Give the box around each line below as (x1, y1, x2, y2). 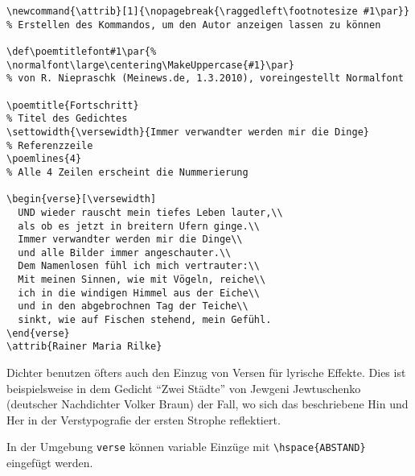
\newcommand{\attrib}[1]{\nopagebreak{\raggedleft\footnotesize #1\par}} (6, 6, 410, 17)
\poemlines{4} (6, 153, 82, 165)
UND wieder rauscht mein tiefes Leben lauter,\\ (18, 206, 283, 218)
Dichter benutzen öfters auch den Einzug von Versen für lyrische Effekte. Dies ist (6, 364, 406, 381)
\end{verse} (6, 327, 70, 339)
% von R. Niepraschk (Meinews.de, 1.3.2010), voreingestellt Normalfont (6, 72, 404, 85)
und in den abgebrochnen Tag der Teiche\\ (18, 300, 249, 313)
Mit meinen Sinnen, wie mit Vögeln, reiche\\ (18, 274, 266, 286)
